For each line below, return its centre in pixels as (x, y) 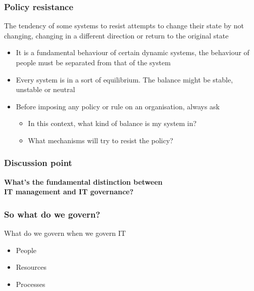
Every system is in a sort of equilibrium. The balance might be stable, (124, 79)
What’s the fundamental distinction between (83, 181)
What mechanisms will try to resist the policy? (100, 140)
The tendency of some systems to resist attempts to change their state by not (124, 26)
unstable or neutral (45, 89)
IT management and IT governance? (69, 192)
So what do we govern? (52, 214)
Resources (31, 267)
